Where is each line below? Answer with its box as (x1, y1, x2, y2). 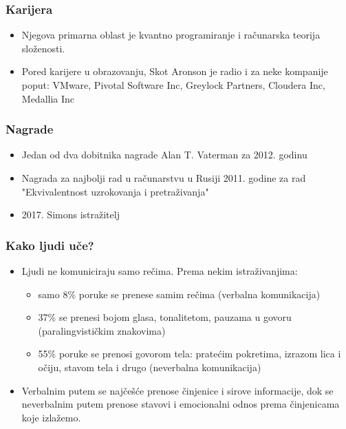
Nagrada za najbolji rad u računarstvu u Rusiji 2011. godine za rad (21, 171, 306, 185)
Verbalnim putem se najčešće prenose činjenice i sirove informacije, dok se (21, 383, 334, 397)
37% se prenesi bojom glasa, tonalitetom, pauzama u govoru (38, 310, 292, 324)
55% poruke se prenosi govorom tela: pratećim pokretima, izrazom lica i (38, 346, 341, 361)
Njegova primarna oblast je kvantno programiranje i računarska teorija (21, 28, 321, 42)
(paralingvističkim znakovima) (38, 323, 166, 337)
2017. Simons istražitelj (21, 207, 120, 222)
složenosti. (21, 41, 65, 55)
